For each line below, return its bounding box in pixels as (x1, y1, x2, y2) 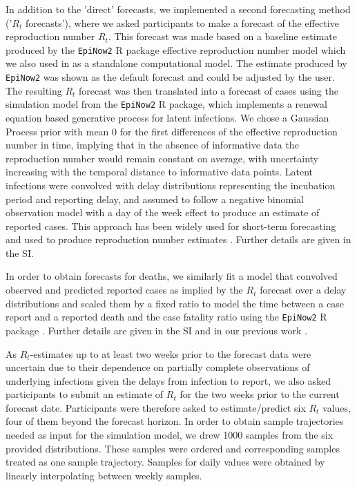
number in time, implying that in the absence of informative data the (6, 137, 299, 152)
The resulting (6, 83, 62, 97)
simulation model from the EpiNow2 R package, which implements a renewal (6, 97, 327, 111)
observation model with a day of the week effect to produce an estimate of (6, 205, 320, 220)
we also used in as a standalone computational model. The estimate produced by (6, 56, 347, 70)
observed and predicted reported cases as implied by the (6, 283, 243, 297)
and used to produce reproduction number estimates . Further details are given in (6, 232, 351, 247)
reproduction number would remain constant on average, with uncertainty (6, 151, 319, 165)
